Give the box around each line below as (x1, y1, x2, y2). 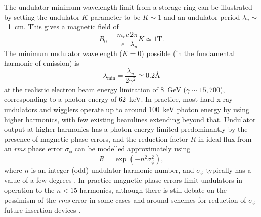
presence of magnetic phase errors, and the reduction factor (4, 133, 188, 144)
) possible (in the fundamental (141, 47, 235, 58)
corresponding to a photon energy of (4, 94, 117, 104)
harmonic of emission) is (4, 58, 79, 68)
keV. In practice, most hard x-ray (129, 94, 233, 104)
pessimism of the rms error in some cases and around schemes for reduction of (4, 194, 246, 205)
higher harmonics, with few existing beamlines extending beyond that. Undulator (4, 114, 256, 124)
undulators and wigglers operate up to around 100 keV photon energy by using (4, 104, 250, 115)
